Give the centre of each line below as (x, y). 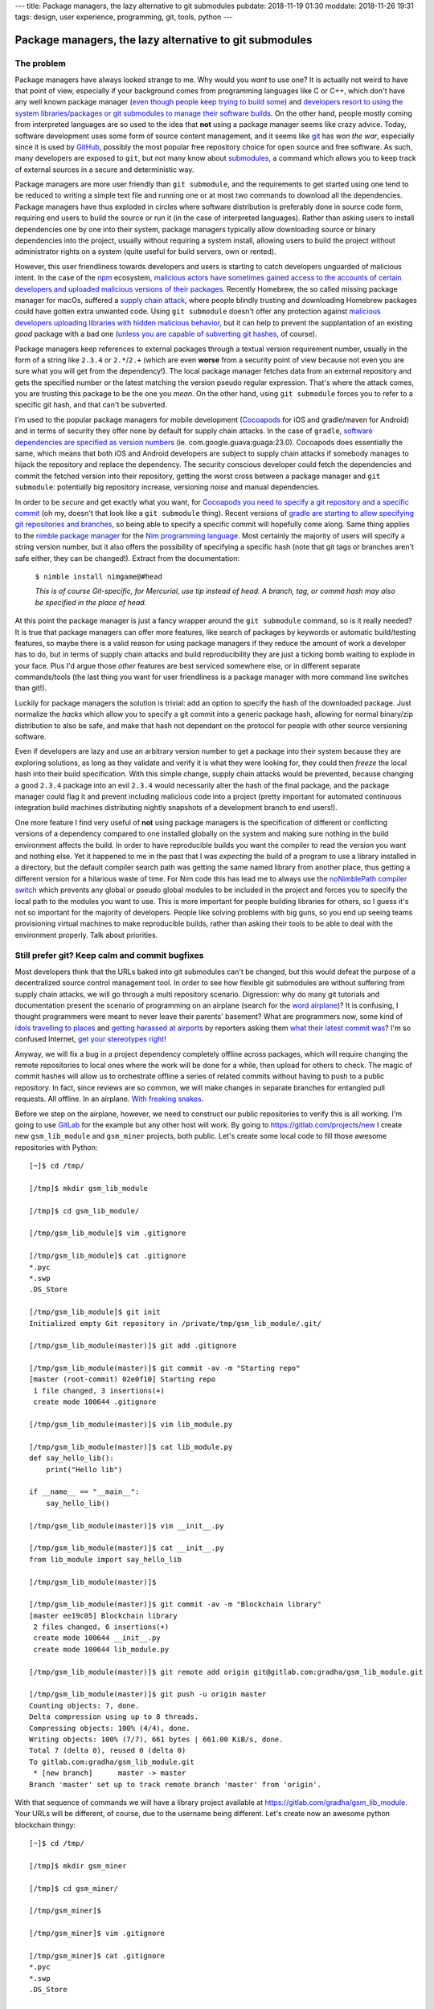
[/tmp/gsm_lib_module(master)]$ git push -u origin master (148, 1694)
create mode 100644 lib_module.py (101, 1649)
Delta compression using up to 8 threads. (114, 1717)
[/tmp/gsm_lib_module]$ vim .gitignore (108, 1233)
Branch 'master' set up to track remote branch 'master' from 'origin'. (175, 1784)
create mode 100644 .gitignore (95, 1402)
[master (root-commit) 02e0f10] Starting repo (123, 1379)
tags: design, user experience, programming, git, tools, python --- (124, 17)
